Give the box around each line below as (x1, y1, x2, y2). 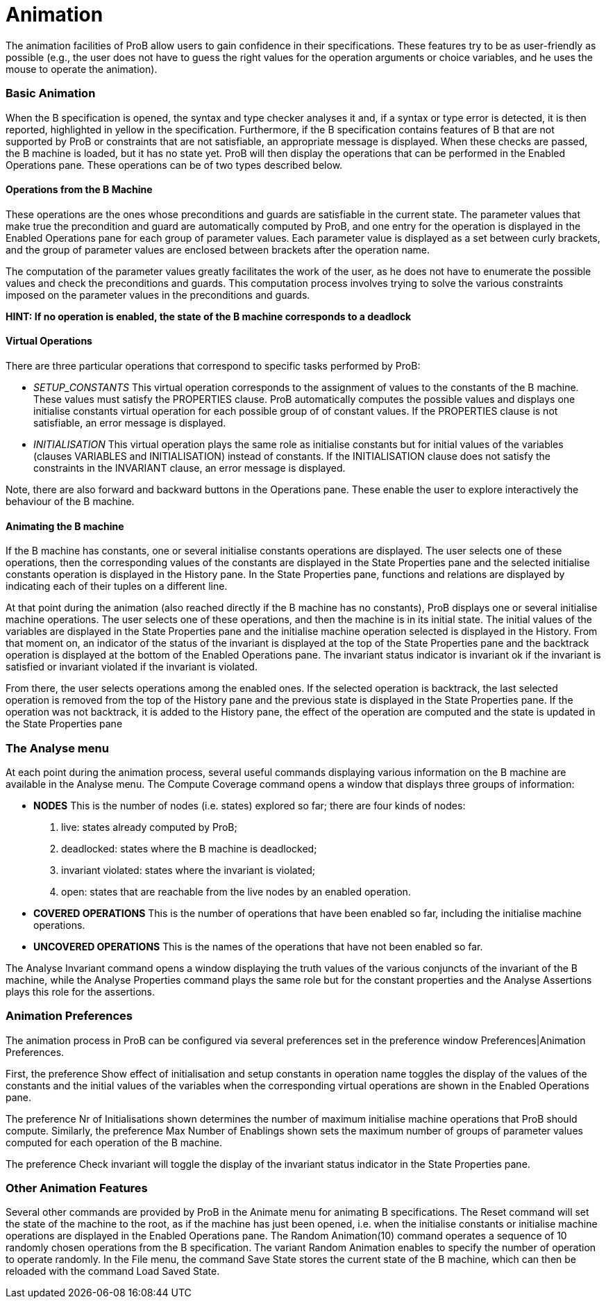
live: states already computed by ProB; (61, 820, 237, 833)
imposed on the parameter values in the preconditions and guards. (6, 288, 310, 301)
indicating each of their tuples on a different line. (6, 580, 228, 593)
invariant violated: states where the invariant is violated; (61, 864, 316, 876)
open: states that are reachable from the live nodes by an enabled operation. (61, 885, 411, 898)
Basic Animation (6, 86, 96, 101)
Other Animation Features (6, 1181, 148, 1196)
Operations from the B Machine (6, 183, 153, 196)
